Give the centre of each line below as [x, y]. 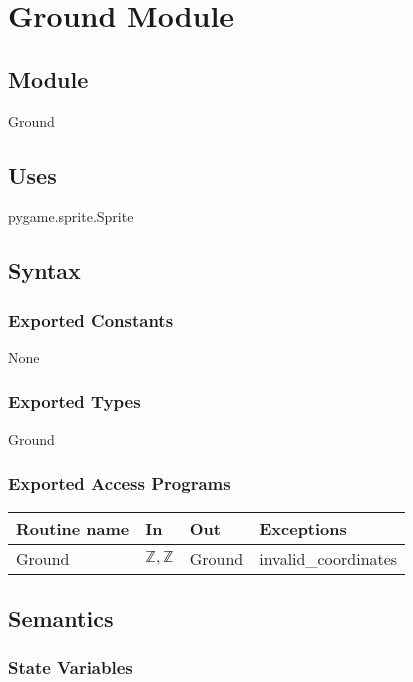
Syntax [44, 270]
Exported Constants [91, 319]
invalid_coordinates [328, 558]
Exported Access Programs [119, 483]
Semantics [61, 617]
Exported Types [74, 401]
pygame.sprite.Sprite [71, 216]
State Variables [70, 667]
